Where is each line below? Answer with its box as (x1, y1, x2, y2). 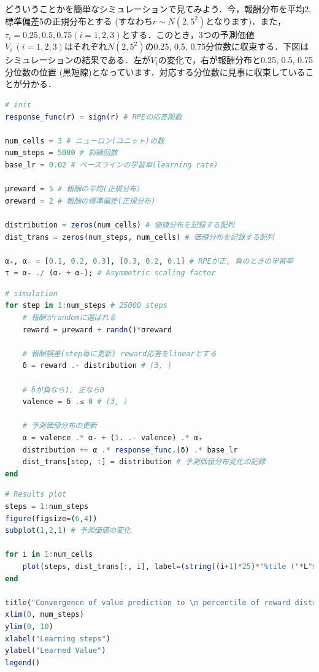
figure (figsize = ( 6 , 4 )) (5, 514, 98, 523)
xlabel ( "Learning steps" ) (5, 634, 110, 643)
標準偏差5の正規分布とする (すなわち (5, 14, 153, 27)
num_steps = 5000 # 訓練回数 (5, 148, 118, 158)
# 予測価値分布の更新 (22, 421, 97, 430)
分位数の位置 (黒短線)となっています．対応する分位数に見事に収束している (5, 65, 306, 78)
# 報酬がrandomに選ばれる (22, 313, 117, 323)
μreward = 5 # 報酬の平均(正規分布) (5, 185, 141, 194)
